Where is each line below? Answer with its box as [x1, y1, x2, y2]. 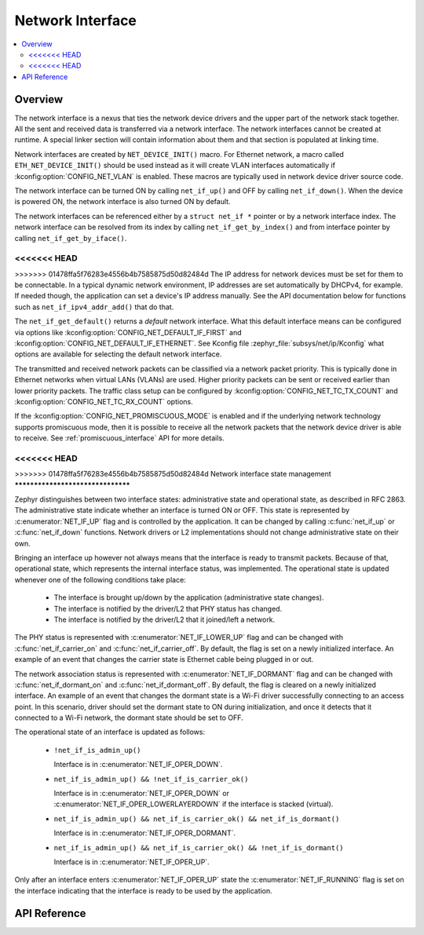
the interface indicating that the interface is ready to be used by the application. [14, 886, 272, 895]
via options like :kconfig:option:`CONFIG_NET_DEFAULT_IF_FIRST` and [14, 327, 243, 337]
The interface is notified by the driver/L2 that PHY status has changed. [53, 604, 283, 613]
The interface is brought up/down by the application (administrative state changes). [53, 593, 324, 602]
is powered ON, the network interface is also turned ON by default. [14, 197, 231, 206]
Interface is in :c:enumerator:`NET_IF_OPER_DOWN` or [53, 789, 230, 798]
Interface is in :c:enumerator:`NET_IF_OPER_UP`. [53, 857, 210, 867]
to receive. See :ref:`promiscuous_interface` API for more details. [14, 433, 225, 443]
